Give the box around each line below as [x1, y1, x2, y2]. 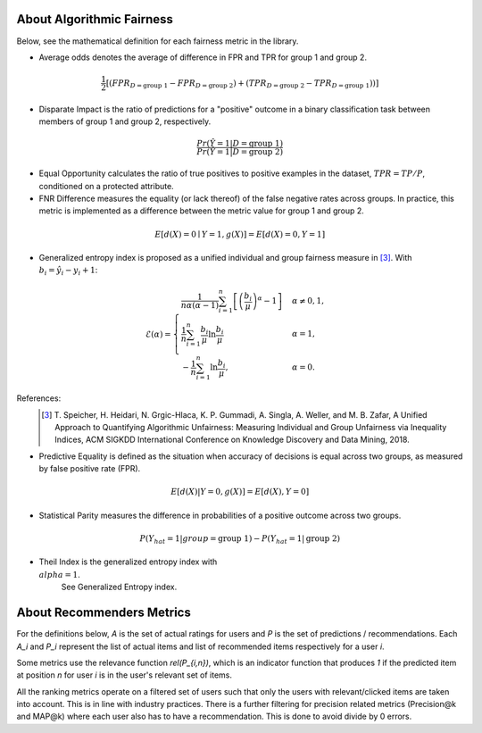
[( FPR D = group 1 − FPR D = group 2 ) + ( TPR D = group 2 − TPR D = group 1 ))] [105, 78, 379, 90]
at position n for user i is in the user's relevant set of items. [16, 670, 232, 680]
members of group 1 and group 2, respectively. [38, 116, 212, 127]
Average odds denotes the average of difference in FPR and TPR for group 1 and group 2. [38, 52, 368, 62]
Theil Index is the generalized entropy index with [38, 556, 218, 567]
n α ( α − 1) [180, 300, 220, 311]
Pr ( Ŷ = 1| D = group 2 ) [196, 147, 284, 157]
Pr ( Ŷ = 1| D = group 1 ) [196, 138, 284, 149]
